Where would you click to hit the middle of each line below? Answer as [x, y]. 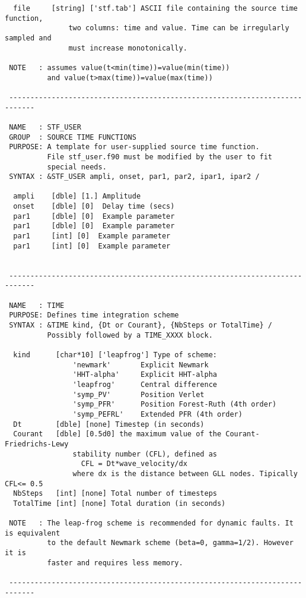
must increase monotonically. [128, 48]
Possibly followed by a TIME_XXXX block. [130, 335]
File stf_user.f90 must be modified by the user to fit [160, 157]
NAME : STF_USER [45, 127]
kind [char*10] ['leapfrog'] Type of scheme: [115, 355]
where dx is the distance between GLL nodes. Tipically [185, 473]
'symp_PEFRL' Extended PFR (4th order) [157, 414]
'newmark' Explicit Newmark [141, 365]
